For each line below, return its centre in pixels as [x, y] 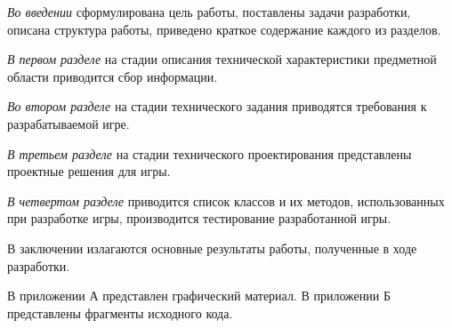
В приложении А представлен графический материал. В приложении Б [199, 296]
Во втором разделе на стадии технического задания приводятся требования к [217, 106]
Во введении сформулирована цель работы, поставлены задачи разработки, [209, 12]
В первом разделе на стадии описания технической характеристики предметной [222, 59]
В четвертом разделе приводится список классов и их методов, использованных [226, 200]
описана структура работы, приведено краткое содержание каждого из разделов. [224, 29]
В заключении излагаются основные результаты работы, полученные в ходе [212, 248]
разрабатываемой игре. [69, 123]
